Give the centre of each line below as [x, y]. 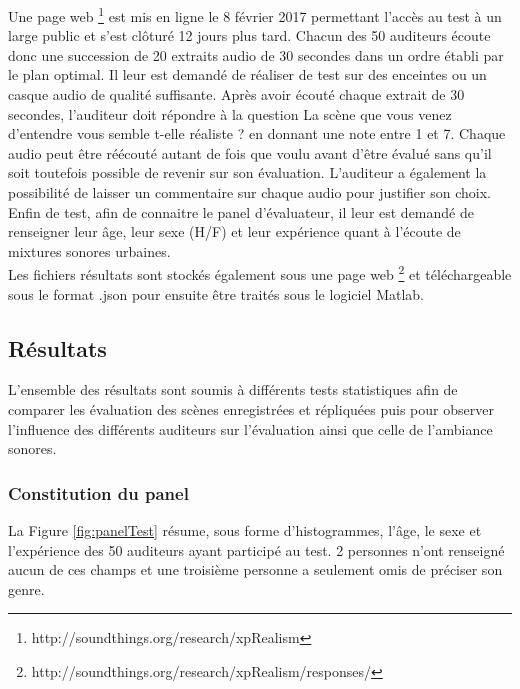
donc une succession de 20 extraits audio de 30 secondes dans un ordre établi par [256, 54]
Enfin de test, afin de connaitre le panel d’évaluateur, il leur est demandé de [241, 211]
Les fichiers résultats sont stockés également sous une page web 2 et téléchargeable [260, 273]
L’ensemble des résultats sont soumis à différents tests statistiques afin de [233, 389]
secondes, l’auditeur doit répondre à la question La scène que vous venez [230, 113]
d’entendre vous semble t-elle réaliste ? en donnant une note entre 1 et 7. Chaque [257, 133]
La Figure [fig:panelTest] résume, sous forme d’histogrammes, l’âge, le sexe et [245, 530]
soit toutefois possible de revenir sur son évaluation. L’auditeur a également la [247, 172]
